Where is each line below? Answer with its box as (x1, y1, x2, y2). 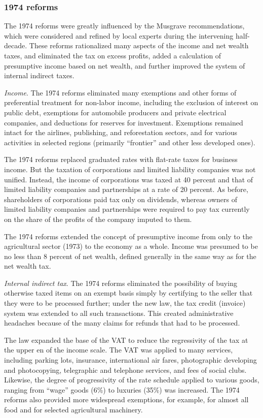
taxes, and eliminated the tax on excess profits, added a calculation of (4, 50, 221, 60)
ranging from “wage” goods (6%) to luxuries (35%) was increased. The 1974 (4, 384, 240, 395)
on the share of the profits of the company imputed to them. (4, 213, 192, 224)
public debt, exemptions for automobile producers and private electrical (4, 107, 227, 117)
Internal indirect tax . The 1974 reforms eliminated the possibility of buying (4, 277, 237, 288)
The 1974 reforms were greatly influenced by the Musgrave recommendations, (4, 20, 245, 31)
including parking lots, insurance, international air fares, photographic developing (4, 355, 257, 365)
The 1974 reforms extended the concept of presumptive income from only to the (4, 231, 252, 241)
